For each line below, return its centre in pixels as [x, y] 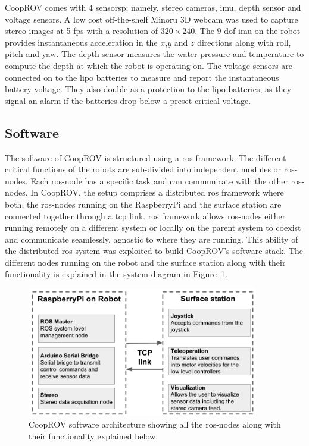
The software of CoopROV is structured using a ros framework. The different [146, 157]
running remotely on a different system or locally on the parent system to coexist [153, 227]
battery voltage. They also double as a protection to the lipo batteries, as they [148, 89]
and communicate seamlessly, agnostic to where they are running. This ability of [152, 239]
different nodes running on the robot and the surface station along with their [145, 262]
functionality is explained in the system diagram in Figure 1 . [116, 274]
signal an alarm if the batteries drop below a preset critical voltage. [128, 100]
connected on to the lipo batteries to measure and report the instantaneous [142, 77]
